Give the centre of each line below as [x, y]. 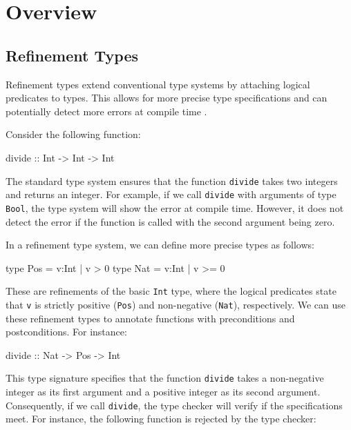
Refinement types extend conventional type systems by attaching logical [158, 84]
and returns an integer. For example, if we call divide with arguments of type [171, 194]
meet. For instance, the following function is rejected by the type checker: [161, 419]
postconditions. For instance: [66, 332]
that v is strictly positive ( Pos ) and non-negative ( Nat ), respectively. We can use [175, 304]
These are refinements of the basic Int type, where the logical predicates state [171, 291]
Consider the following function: [73, 134]
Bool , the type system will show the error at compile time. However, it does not [175, 207]
